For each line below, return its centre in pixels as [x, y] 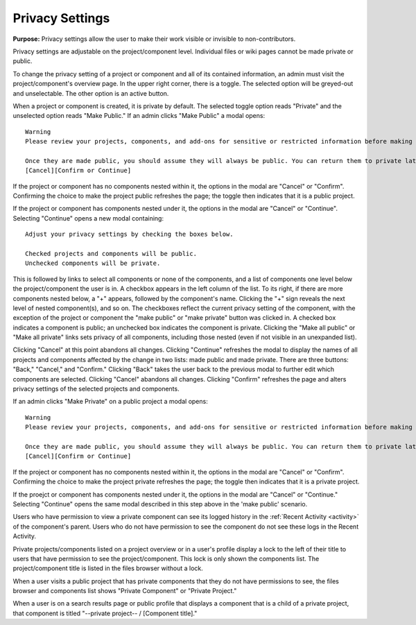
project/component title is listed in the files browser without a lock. [108, 568]
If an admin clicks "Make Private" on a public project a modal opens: [110, 402]
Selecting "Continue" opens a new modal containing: [88, 218]
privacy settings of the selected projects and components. [96, 389]
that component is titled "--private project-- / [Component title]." [105, 613]
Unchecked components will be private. [93, 263]
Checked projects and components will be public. [111, 254]
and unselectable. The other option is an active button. [91, 93]
